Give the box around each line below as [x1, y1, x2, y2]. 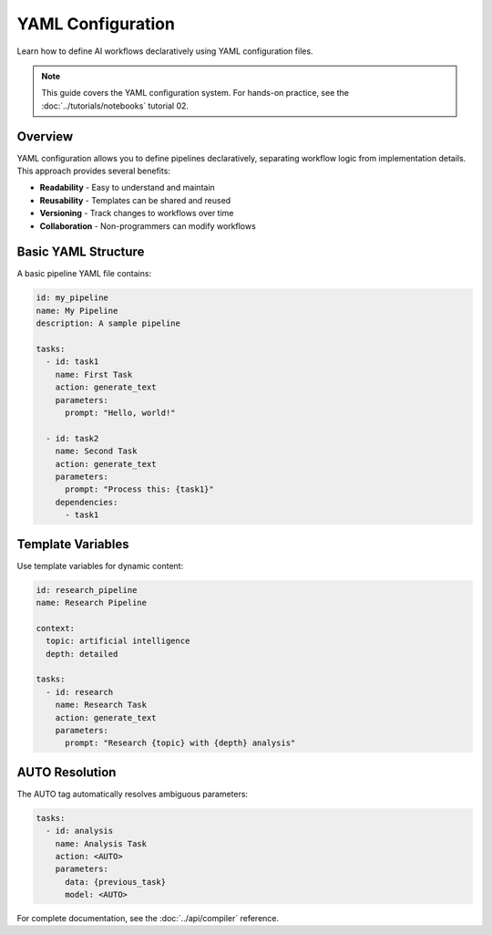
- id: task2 [46, 433, 99, 443]
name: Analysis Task [55, 838, 148, 848]
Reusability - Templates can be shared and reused [39, 194, 231, 205]
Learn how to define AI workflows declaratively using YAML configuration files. [16, 46, 313, 57]
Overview [16, 129, 74, 144]
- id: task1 [46, 357, 99, 367]
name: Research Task [55, 700, 148, 711]
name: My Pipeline [36, 306, 118, 316]
